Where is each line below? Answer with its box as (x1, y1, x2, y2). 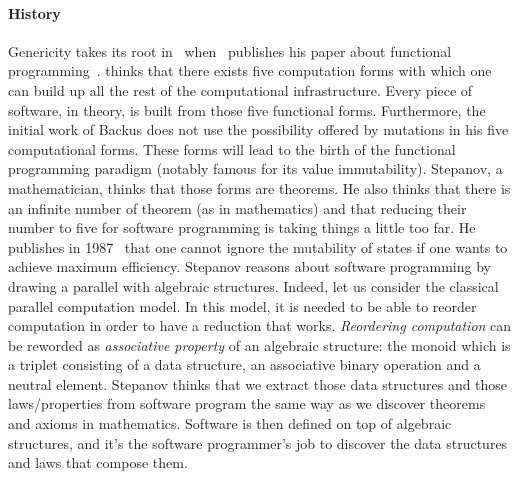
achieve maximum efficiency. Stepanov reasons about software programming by (8, 256, 491, 277)
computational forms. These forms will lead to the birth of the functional (8, 138, 456, 159)
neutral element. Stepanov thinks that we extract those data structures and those (8, 373, 508, 394)
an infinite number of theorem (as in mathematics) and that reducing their (8, 197, 467, 218)
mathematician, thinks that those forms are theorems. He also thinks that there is (8, 177, 511, 198)
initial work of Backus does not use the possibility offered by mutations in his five (8, 119, 509, 140)
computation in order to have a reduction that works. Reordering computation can (8, 315, 512, 336)
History (8, 2, 61, 23)
